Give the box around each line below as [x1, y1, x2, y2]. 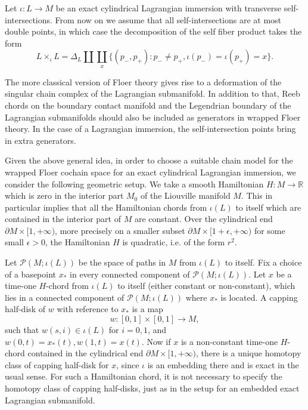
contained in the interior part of [5, 212, 121, 225]
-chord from [46, 279, 89, 292]
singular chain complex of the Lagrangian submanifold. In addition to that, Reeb [5, 87, 300, 100]
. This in [241, 189, 273, 202]
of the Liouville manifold [140, 189, 231, 202]
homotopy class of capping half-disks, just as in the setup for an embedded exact [5, 382, 300, 394]
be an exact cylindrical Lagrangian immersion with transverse [55, 2, 282, 14]
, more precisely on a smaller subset [55, 224, 185, 236]
